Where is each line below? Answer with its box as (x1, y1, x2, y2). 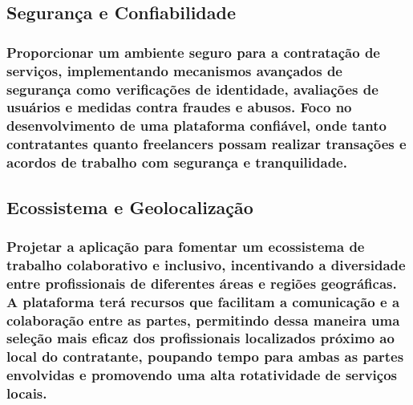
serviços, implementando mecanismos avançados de (6, 60, 342, 80)
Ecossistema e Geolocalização (6, 194, 253, 219)
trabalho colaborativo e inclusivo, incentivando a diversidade (6, 254, 406, 274)
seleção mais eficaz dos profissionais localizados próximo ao (6, 328, 395, 348)
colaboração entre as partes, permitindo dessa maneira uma (6, 310, 400, 330)
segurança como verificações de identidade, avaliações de (6, 79, 379, 99)
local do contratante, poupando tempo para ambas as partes (6, 346, 404, 367)
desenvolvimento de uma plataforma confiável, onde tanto (6, 115, 387, 136)
